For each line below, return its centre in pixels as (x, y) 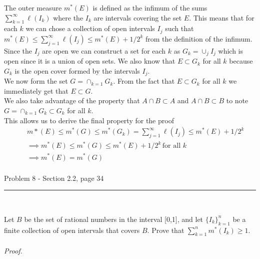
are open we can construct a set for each (104, 50)
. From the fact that (144, 81)
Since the (18, 50)
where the (68, 17)
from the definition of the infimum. (199, 38)
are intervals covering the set (138, 17)
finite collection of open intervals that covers (72, 230)
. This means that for (222, 17)
